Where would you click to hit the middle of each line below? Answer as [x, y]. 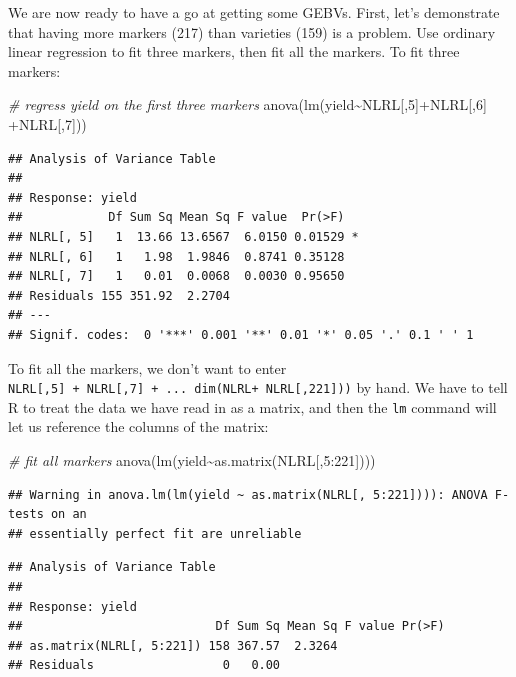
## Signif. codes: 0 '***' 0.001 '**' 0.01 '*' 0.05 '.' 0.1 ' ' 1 [241, 334]
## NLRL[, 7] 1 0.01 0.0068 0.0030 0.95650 [176, 276]
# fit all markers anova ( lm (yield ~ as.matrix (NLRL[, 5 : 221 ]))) [192, 460]
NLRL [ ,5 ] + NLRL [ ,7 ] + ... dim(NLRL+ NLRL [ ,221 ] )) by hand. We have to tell [258, 387]
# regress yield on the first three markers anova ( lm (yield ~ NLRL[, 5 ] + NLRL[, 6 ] [247, 104]
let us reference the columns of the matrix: [138, 426]
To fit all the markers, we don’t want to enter [147, 367]
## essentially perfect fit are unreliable [155, 533]
